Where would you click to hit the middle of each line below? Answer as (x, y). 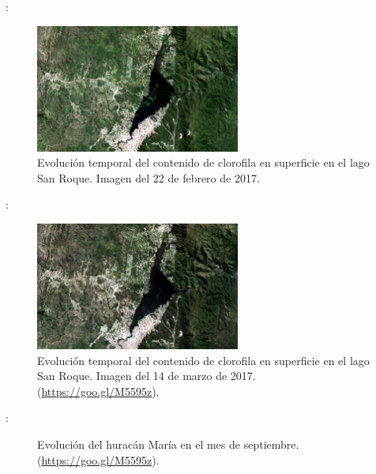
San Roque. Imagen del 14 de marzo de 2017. (147, 376)
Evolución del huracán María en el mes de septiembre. (168, 444)
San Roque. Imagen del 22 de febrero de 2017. (149, 177)
